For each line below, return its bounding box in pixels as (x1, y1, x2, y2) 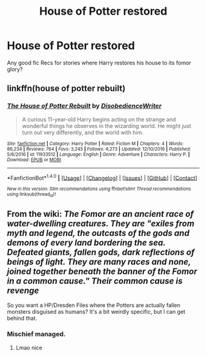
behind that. (7, 314, 37, 322)
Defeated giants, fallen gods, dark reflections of (7, 247, 195, 257)
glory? (7, 66, 23, 73)
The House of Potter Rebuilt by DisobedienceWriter (7, 102, 162, 110)
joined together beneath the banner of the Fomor (7, 267, 197, 276)
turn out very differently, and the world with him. (21, 129, 144, 136)
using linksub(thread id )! (7, 191, 56, 199)
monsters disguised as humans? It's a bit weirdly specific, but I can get (7, 308, 186, 316)
